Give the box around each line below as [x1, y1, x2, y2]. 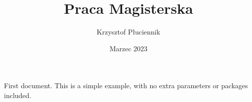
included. [4, 90, 32, 100]
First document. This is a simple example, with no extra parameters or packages [4, 80, 248, 91]
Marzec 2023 [109, 43, 148, 53]
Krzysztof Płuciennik [96, 27, 161, 37]
